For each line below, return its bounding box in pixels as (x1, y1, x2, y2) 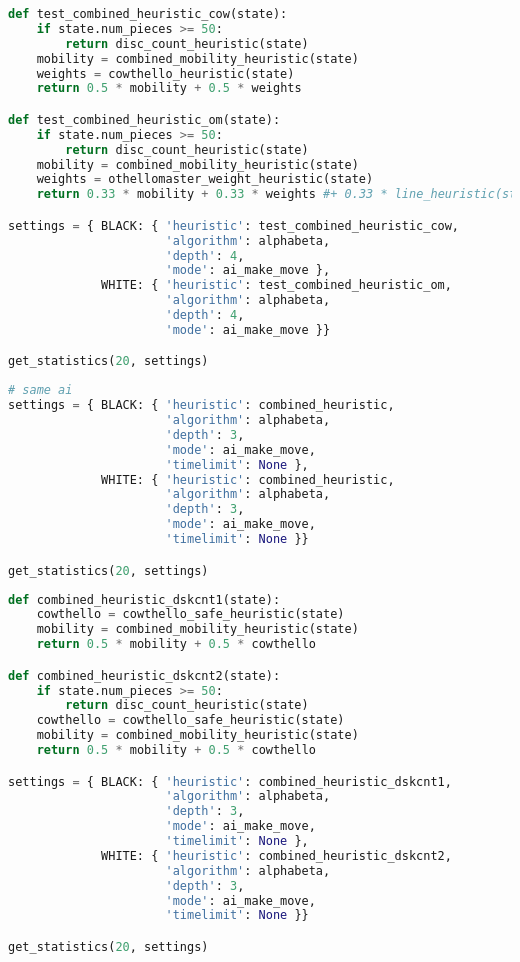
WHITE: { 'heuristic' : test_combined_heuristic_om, (101, 278, 452, 293)
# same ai (8, 383, 73, 398)
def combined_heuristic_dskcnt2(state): (8, 668, 281, 683)
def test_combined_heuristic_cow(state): (8, 7, 288, 21)
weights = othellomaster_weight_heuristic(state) (36, 172, 374, 187)
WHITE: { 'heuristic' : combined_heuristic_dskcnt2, (101, 848, 452, 863)
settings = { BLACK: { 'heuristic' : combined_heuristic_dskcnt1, (8, 774, 452, 789)
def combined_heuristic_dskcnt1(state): (8, 592, 281, 607)
